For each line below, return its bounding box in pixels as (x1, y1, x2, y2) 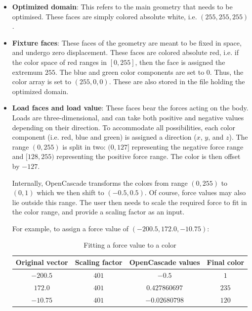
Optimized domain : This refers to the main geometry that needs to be (12, 1, 233, 11)
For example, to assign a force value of (12, 223, 129, 233)
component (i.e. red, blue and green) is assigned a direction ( (12, 132, 197, 142)
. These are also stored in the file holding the (109, 76, 245, 87)
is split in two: (62, 141, 106, 152)
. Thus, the (210, 66, 244, 77)
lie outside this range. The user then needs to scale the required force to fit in (12, 197, 247, 207)
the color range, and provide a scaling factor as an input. (12, 207, 185, 217)
